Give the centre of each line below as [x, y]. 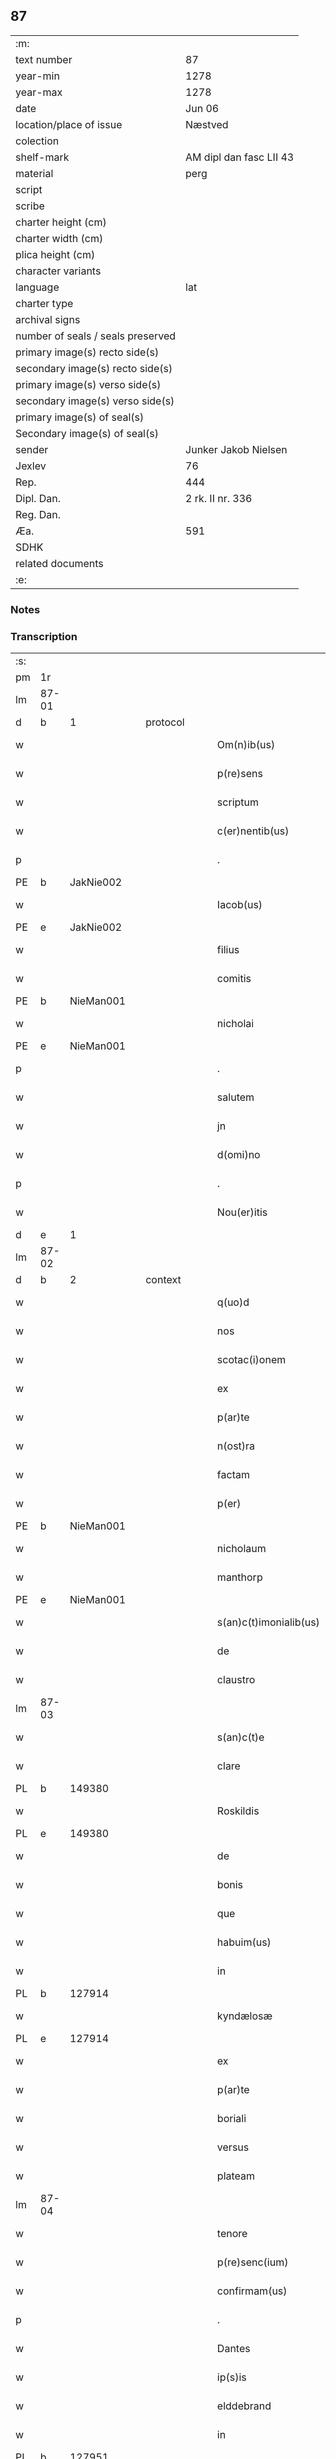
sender [32, 449]
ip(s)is [231, 2377]
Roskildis [238, 1811]
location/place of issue [69, 124]
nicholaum [241, 1549]
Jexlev [31, 466]
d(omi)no [238, 1155]
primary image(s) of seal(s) [80, 417]
